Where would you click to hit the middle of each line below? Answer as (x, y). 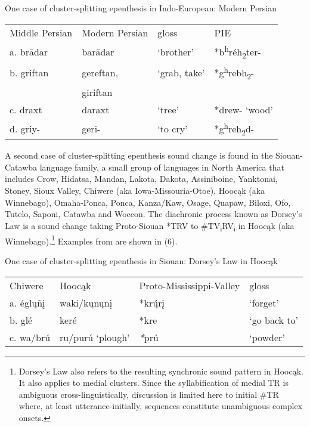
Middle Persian (41, 32)
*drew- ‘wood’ (244, 109)
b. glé (21, 320)
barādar (98, 51)
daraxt (96, 109)
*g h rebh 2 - (234, 73)
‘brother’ (176, 51)
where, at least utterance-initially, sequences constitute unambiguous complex (161, 406)
